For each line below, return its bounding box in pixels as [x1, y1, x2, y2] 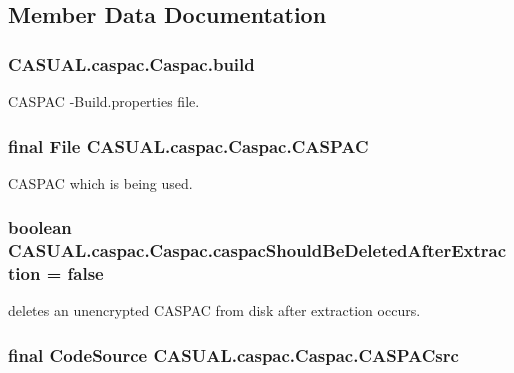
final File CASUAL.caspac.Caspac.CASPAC [8, 133, 369, 158]
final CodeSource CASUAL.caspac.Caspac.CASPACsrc [8, 342, 459, 367]
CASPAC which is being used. [8, 172, 193, 193]
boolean [8, 215, 72, 240]
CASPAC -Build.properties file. [8, 91, 200, 111]
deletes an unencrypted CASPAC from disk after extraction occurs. [8, 300, 421, 321]
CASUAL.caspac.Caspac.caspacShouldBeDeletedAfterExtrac [8, 238, 507, 263]
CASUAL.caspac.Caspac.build [8, 51, 255, 76]
